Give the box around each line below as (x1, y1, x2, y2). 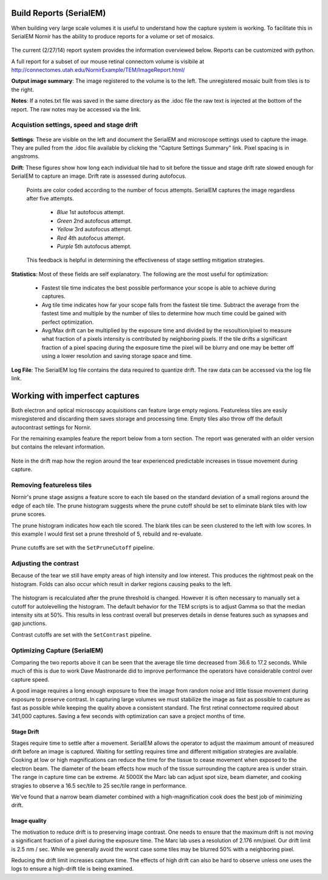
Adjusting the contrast (11, 559, 79, 568)
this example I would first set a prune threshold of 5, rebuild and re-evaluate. (11, 530, 203, 537)
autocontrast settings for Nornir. (11, 424, 92, 431)
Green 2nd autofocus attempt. (56, 217, 132, 225)
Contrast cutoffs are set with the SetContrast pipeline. (11, 630, 152, 638)
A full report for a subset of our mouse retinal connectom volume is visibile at (11, 58, 205, 65)
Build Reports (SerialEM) (11, 8, 106, 18)
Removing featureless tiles (11, 481, 92, 489)
